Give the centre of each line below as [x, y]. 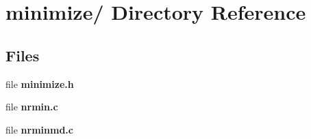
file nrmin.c [32, 107]
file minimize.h [40, 83]
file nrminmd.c [39, 129]
